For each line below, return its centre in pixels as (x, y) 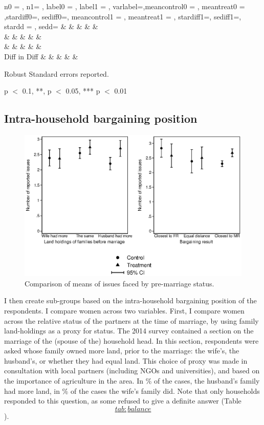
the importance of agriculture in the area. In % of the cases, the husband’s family (132, 381)
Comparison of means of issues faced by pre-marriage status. (119, 283)
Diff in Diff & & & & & (41, 56)
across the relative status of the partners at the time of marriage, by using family (131, 320)
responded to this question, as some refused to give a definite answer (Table (123, 401)
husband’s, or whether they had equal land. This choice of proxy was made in (126, 360)
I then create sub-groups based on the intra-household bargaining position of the (130, 300)
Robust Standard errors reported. (57, 73)
